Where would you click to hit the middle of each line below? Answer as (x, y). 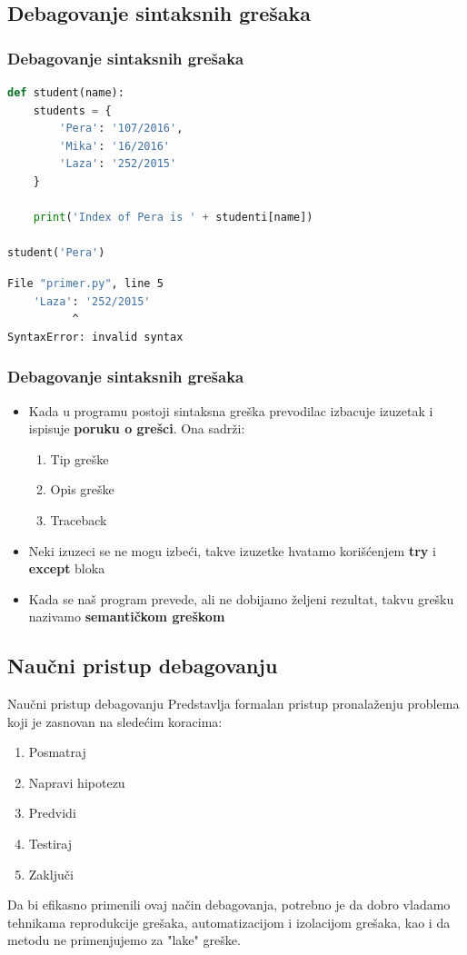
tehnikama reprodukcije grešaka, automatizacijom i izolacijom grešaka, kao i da (229, 922)
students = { (72, 110)
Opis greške (82, 489)
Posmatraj (57, 752)
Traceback (79, 519)
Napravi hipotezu (77, 782)
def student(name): (66, 93)
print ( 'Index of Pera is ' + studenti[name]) (173, 218)
